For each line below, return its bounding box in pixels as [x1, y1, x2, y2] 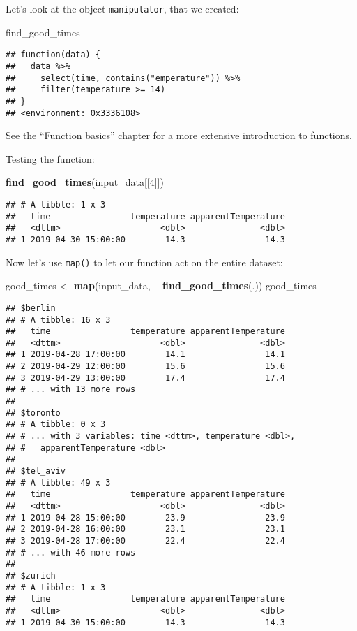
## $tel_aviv [6, 466, 66, 477]
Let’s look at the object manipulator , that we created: [6, 1, 239, 15]
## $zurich [6, 570, 56, 581]
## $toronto [6, 407, 61, 418]
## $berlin [6, 303, 56, 313]
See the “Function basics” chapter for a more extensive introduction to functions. [6, 128, 352, 143]
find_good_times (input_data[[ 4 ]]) [6, 175, 164, 189]
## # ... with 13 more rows [6, 384, 136, 395]
